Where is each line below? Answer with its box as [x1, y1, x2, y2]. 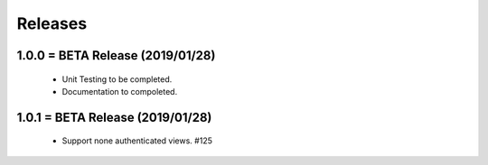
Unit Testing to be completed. [61, 73, 173, 85]
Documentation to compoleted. [61, 86, 178, 96]
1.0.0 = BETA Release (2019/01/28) [16, 48, 216, 63]
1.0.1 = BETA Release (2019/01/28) [16, 109, 212, 125]
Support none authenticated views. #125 [61, 135, 212, 146]
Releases [16, 14, 88, 33]
